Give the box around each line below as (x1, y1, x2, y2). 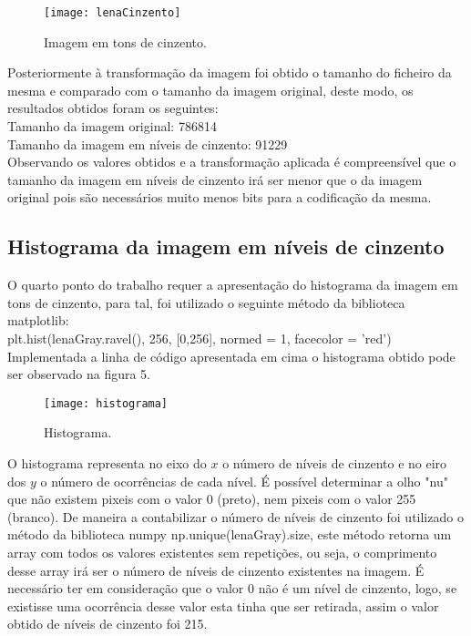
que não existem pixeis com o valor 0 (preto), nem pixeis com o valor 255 (7, 489, 416, 508)
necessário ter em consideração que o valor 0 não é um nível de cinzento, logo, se (7, 579, 457, 598)
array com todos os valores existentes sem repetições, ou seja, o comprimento (7, 542, 437, 561)
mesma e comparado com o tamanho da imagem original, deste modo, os (7, 80, 414, 99)
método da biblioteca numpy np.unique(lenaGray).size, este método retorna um (7, 525, 452, 544)
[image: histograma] (44, 396, 169, 410)
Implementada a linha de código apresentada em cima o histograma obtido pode (7, 346, 456, 365)
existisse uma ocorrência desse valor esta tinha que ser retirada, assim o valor (7, 596, 439, 615)
